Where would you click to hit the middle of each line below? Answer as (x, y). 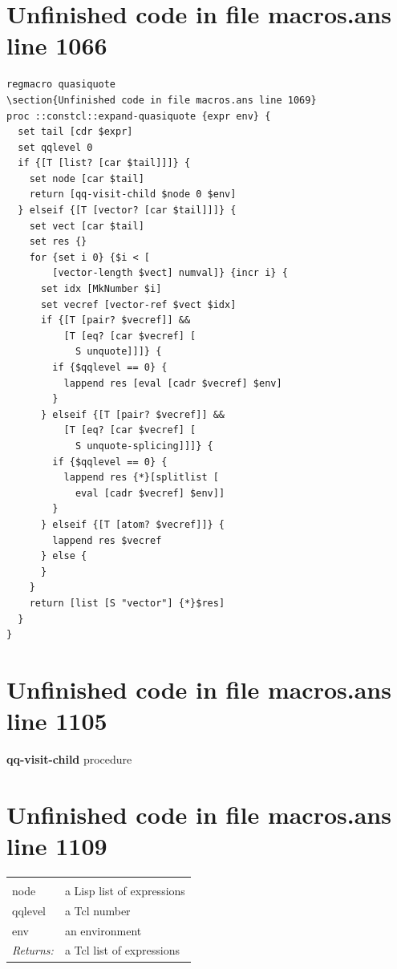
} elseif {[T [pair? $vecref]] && (133, 414)
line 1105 (57, 721)
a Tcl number (97, 910)
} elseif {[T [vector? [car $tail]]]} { (127, 211)
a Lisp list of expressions (125, 890)
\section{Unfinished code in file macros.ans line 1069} (162, 100)
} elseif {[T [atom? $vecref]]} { (133, 524)
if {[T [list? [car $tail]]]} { (104, 163)
